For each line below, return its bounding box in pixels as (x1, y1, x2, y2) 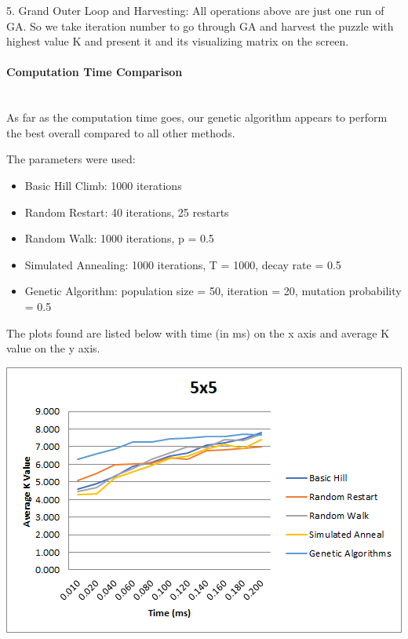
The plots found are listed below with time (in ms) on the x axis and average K (6, 324, 390, 341)
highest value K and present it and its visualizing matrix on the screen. (6, 33, 349, 49)
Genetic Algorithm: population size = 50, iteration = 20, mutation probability (24, 283, 402, 299)
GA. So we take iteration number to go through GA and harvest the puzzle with (6, 17, 394, 34)
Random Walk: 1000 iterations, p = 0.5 (24, 230, 214, 246)
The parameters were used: (6, 151, 136, 167)
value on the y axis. (6, 340, 100, 356)
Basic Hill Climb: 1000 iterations (24, 177, 182, 193)
